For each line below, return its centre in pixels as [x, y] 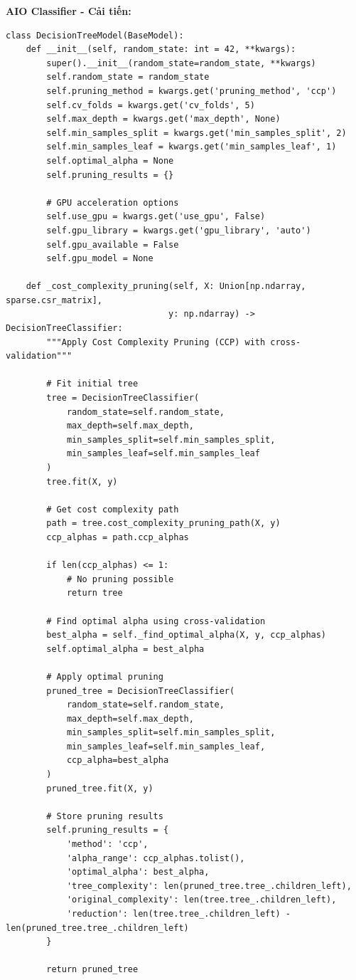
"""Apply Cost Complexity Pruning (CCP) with [156, 342]
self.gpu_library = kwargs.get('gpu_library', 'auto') [179, 230]
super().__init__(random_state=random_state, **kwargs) [181, 63]
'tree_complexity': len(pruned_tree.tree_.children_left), [209, 886]
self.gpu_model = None [100, 259]
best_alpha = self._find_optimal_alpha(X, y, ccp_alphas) [187, 635]
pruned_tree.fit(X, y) [100, 788]
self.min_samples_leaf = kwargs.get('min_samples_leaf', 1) [192, 147]
